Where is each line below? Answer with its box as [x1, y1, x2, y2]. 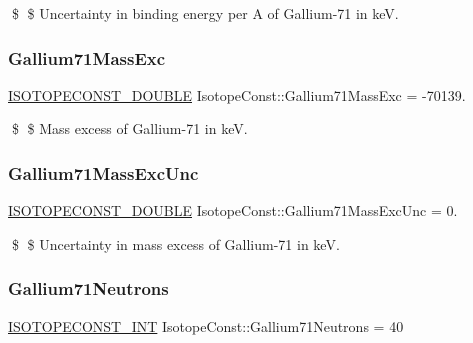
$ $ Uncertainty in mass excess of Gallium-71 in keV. [11, 233, 340, 254]
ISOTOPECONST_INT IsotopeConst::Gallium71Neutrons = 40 [8, 315, 404, 336]
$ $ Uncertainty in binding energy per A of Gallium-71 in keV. [11, 3, 399, 23]
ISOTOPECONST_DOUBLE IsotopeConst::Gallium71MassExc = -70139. [8, 84, 466, 105]
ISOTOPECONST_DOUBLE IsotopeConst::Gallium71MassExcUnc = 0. [8, 200, 458, 221]
